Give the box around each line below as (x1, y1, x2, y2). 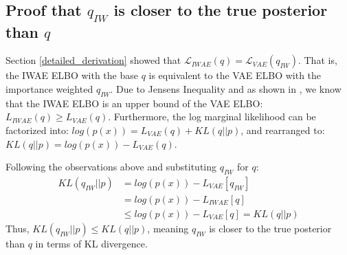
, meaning (147, 221, 189, 236)
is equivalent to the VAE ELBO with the (148, 68, 322, 82)
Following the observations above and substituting (5, 159, 217, 174)
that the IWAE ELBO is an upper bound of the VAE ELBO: (5, 96, 263, 110)
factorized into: (5, 122, 69, 137)
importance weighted (5, 81, 93, 96)
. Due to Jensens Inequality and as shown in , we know (110, 81, 342, 96)
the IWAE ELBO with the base (5, 68, 138, 82)
